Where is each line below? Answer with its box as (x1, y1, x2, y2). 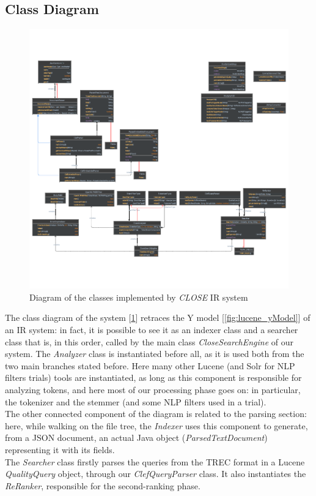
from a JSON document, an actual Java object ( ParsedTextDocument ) (5, 431, 268, 444)
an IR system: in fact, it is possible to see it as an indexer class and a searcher (5, 323, 298, 336)
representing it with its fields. (5, 443, 115, 456)
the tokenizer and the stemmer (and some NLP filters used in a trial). (5, 395, 266, 408)
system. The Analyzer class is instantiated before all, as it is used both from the (5, 347, 304, 360)
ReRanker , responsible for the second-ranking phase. (5, 479, 200, 492)
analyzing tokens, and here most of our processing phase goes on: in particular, (5, 383, 301, 396)
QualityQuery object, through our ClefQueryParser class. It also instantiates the (5, 467, 306, 480)
